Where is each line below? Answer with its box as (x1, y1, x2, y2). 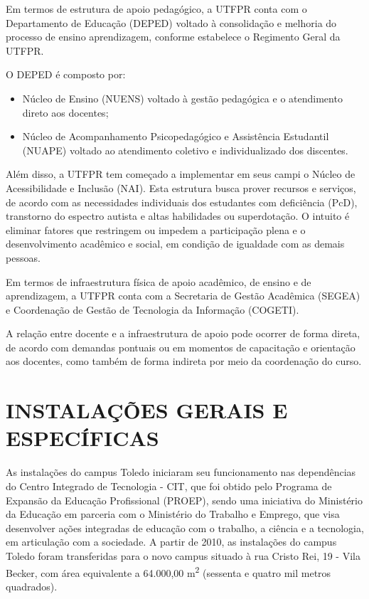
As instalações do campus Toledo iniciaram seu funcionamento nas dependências (6, 465, 356, 479)
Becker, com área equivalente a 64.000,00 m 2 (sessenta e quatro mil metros (6, 563, 331, 580)
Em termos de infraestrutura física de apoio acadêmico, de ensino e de (6, 274, 311, 289)
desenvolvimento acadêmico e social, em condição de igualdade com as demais (6, 236, 345, 251)
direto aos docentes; (22, 105, 109, 120)
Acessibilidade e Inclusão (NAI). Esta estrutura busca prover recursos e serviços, (6, 180, 356, 195)
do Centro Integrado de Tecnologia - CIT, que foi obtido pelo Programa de (6, 478, 332, 493)
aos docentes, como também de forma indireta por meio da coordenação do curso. (6, 354, 362, 369)
